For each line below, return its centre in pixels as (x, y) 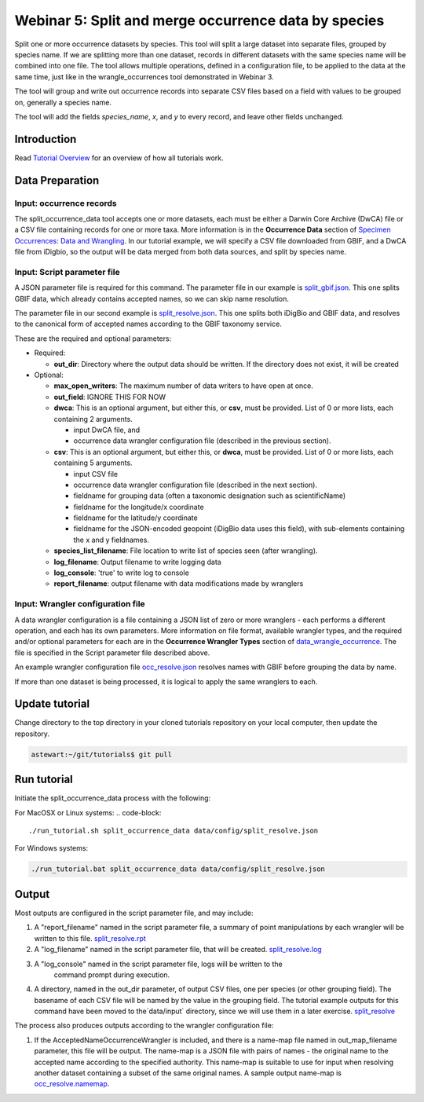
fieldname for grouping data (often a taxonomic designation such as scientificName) (210, 496)
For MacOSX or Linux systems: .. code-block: (88, 812)
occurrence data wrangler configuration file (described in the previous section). (202, 441)
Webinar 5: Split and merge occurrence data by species (199, 20)
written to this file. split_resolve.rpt (90, 938)
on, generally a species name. (63, 102)
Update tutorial (52, 704)
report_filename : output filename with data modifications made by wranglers (179, 584)
